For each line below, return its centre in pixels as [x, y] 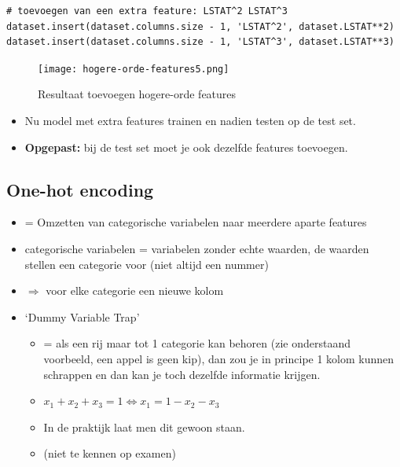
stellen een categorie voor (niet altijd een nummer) [147, 264]
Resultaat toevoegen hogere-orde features [137, 94]
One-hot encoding [80, 189]
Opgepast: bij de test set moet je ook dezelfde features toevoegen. [186, 147]
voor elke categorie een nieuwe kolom [135, 290]
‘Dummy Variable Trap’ [82, 316]
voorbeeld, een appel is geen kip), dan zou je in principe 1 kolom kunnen [219, 358]
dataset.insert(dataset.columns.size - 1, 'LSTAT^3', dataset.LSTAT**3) [200, 42]
